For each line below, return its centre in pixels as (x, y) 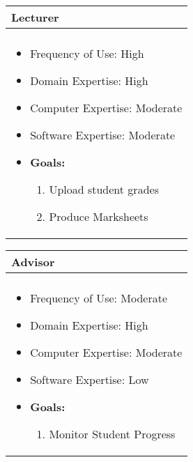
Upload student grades (104, 189)
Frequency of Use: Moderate (99, 298)
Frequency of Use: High (87, 53)
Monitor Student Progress (112, 434)
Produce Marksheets (99, 216)
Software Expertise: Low (90, 379)
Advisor (33, 262)
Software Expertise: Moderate (103, 135)
